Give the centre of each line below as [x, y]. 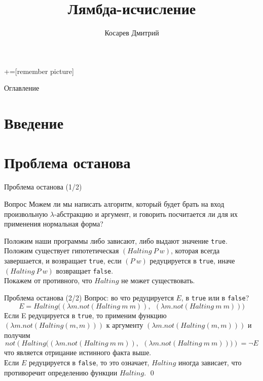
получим [17, 335]
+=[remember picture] [39, 71]
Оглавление [22, 88]
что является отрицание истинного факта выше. [78, 352]
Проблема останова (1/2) [43, 187]
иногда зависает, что [210, 363]
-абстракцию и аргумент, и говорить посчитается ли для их [146, 214]
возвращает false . [85, 270]
